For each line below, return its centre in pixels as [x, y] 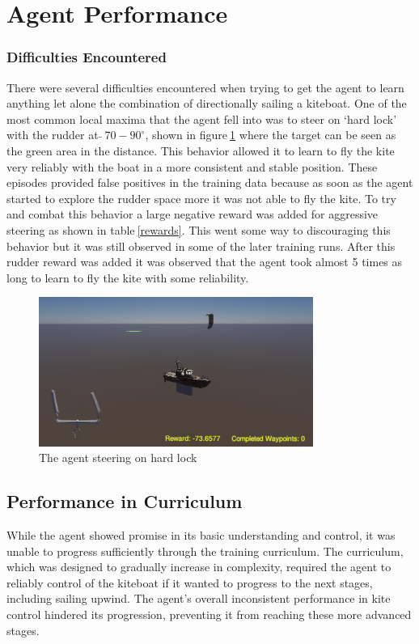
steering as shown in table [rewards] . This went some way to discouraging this [199, 229]
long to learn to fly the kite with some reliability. [128, 277]
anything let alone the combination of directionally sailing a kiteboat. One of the [207, 103]
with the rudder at [53, 135]
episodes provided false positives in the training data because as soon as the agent [210, 182]
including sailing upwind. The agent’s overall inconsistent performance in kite [199, 598]
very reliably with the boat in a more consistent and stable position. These [192, 166]
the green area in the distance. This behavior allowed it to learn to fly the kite [201, 150]
